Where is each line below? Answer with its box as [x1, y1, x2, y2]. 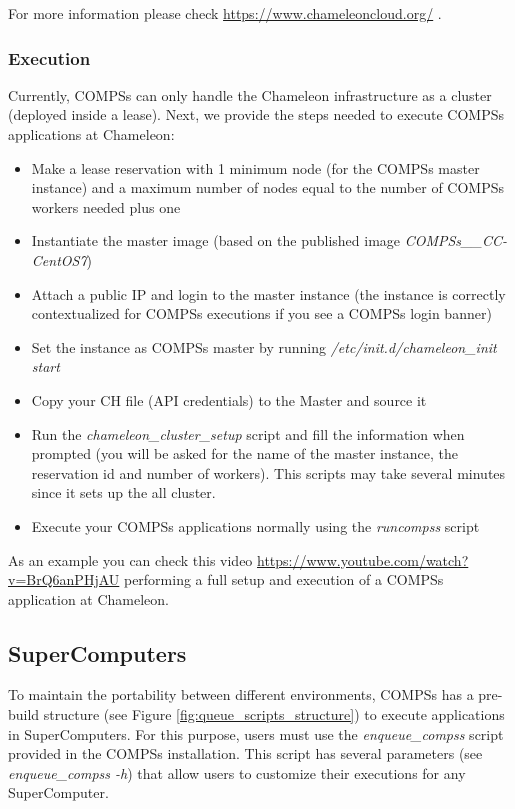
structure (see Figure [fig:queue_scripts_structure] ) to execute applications [43, 704, 505, 725]
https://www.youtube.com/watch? [257, 549, 469, 570]
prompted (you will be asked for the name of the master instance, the [31, 443, 458, 464]
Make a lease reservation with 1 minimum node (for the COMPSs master [31, 157, 480, 178]
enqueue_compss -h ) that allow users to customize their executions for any [8, 762, 466, 783]
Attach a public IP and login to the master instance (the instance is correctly [31, 283, 506, 304]
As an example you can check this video [8, 549, 253, 570]
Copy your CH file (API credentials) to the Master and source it [31, 389, 427, 410]
